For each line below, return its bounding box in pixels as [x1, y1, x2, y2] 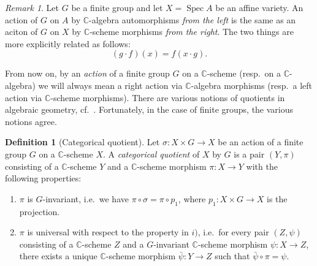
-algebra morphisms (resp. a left [191, 78, 312, 91]
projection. [19, 205, 60, 218]
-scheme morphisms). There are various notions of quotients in [50, 91, 285, 104]
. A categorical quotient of [103, 147, 200, 160]
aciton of [5, 25, 38, 38]
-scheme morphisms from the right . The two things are [90, 25, 294, 38]
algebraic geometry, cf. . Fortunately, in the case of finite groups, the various [5, 103, 294, 116]
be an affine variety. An [215, 1, 304, 13]
